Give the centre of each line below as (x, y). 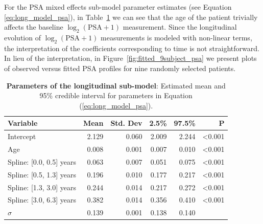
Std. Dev (126, 123)
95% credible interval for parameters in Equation (116, 95)
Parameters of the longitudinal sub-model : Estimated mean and (116, 85)
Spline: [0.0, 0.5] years (42, 161)
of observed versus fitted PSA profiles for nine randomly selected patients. (120, 68)
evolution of (22, 37)
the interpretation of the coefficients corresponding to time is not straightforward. (132, 48)
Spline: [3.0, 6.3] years (42, 200)
